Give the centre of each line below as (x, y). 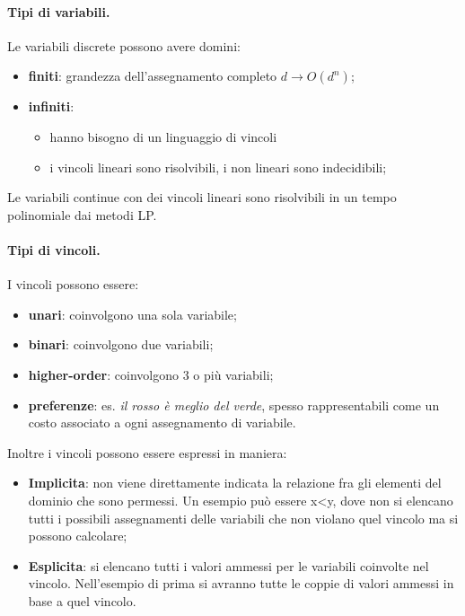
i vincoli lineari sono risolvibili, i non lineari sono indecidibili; (218, 167)
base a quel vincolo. (82, 600)
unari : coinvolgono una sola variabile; (132, 314)
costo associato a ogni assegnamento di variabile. (162, 422)
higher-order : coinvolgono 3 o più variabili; (151, 374)
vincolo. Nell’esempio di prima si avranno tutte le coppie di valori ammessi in (241, 583)
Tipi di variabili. (59, 11)
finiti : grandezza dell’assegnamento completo (153, 76)
